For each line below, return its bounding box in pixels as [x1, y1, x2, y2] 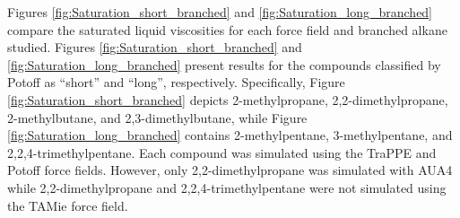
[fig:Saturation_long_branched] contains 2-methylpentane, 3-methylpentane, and [7, 126, 453, 144]
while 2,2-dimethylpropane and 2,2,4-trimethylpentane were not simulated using [7, 178, 447, 196]
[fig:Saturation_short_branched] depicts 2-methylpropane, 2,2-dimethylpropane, [7, 90, 448, 109]
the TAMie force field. [7, 196, 128, 214]
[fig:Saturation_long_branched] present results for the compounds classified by [7, 55, 441, 74]
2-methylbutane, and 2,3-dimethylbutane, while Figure [7, 108, 308, 126]
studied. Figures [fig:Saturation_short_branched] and [7, 38, 302, 57]
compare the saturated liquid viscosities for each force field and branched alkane [7, 20, 447, 39]
